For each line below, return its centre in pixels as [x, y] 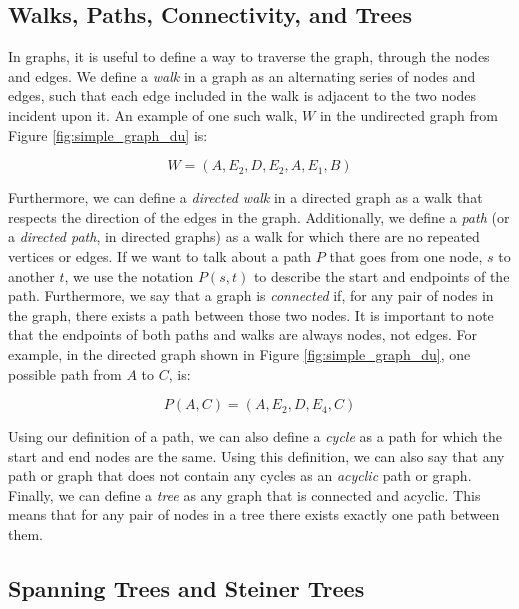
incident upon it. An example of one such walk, [153, 114]
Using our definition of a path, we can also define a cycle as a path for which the [255, 436]
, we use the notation [129, 275]
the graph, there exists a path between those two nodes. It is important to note [251, 314]
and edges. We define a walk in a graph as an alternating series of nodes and [242, 75]
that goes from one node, [406, 255]
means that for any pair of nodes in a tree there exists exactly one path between [254, 514]
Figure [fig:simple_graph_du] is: [108, 134]
